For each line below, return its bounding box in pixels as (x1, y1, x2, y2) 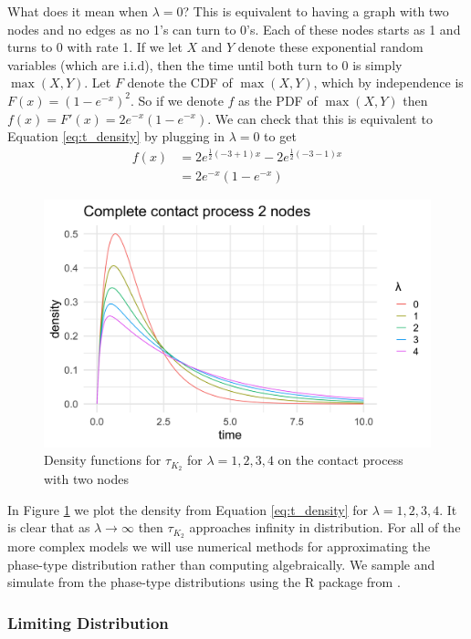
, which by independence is (313, 73, 464, 92)
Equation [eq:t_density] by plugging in (7, 127, 225, 146)
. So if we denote (130, 90, 224, 109)
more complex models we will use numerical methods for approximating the (7, 537, 431, 556)
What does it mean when (7, 2, 149, 20)
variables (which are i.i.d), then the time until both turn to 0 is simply (7, 55, 403, 74)
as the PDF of (238, 90, 318, 109)
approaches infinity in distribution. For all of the (189, 518, 461, 537)
